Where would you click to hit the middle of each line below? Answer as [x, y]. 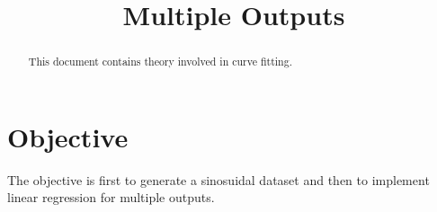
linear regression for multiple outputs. [111, 197]
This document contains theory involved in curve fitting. [160, 62]
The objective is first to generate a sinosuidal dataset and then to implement [218, 179]
